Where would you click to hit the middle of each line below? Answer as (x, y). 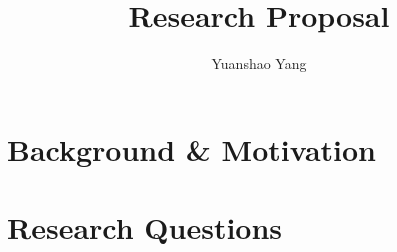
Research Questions (145, 227)
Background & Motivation (192, 148)
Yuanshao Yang (259, 63)
